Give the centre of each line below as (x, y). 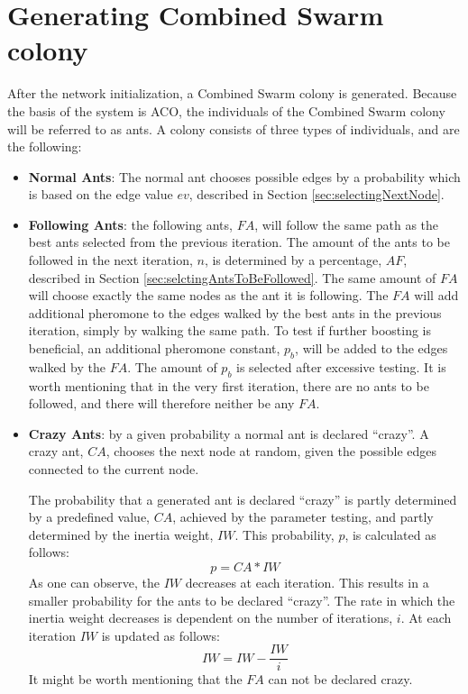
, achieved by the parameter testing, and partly (303, 517)
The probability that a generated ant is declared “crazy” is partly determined (243, 499)
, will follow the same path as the (347, 224)
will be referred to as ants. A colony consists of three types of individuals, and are (234, 128)
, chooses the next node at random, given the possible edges (271, 451)
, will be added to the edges (372, 348)
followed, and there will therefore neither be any (161, 403)
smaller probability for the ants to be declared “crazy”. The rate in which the (242, 600)
